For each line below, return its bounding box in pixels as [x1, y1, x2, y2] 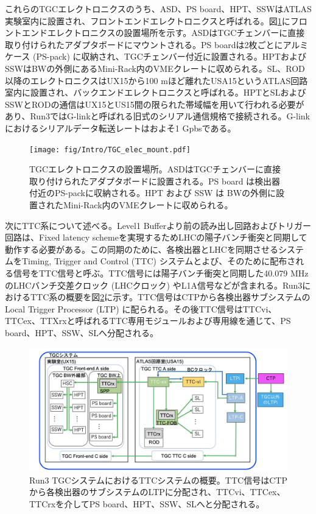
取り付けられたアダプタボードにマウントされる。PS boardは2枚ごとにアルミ [5, 38, 309, 51]
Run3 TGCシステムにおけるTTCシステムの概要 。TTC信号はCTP [29, 473, 287, 486]
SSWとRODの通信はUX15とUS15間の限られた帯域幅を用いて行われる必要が [5, 97, 304, 110]
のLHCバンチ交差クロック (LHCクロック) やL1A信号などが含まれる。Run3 [5, 278, 303, 291]
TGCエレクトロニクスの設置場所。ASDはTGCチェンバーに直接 [29, 163, 281, 175]
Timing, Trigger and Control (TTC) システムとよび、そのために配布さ [21, 255, 296, 267]
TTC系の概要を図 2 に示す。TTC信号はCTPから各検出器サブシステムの [30, 290, 311, 303]
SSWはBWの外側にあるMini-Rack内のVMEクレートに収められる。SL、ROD [5, 62, 305, 74]
